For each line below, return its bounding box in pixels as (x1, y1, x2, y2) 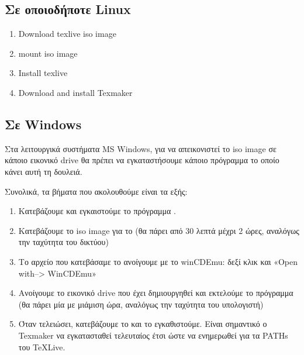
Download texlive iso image (18, 27, 116, 40)
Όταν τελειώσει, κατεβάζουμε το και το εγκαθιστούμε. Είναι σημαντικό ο (18, 318, 267, 330)
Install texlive (18, 67, 68, 79)
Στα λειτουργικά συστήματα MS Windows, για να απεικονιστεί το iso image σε (5, 142, 277, 154)
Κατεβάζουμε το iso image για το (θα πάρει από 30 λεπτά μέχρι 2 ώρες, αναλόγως (18, 224, 299, 236)
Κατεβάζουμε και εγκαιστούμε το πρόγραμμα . (18, 205, 176, 217)
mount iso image (18, 47, 78, 59)
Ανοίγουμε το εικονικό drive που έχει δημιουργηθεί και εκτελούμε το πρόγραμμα (18, 287, 293, 299)
